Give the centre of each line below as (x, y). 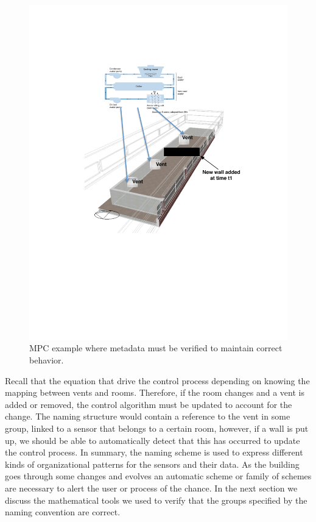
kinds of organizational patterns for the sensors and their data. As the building (152, 464)
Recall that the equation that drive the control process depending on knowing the (157, 380)
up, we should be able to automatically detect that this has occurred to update (153, 440)
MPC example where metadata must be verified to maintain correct (156, 348)
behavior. (47, 360)
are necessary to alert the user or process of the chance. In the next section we (151, 488)
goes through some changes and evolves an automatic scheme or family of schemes (158, 476)
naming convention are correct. (63, 512)
